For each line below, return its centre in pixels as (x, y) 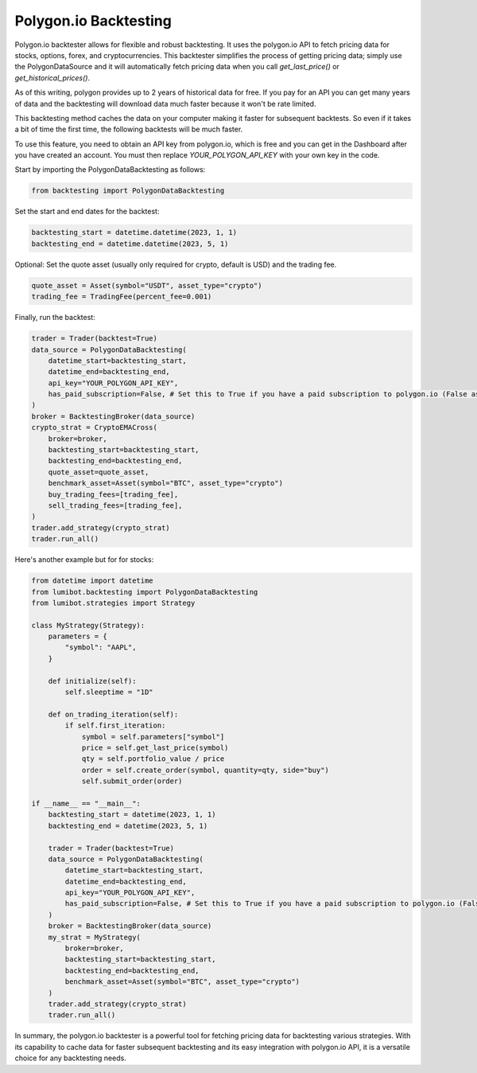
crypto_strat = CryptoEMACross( (95, 427)
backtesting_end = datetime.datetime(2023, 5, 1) (130, 244)
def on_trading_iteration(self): (113, 714)
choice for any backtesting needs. (70, 1058)
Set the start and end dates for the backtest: (87, 212)
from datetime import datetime (93, 581)
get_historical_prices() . (52, 78)
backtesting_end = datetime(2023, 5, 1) (128, 825)
